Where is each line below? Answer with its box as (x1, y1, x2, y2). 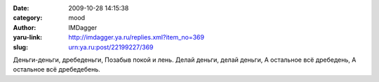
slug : (13, 42, 28, 51)
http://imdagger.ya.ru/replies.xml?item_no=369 (68, 33, 205, 42)
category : (13, 14, 43, 22)
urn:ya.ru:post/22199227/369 (68, 42, 154, 51)
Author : (13, 23, 36, 31)
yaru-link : (13, 33, 42, 42)
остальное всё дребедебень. (13, 65, 101, 74)
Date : (13, 4, 29, 12)
